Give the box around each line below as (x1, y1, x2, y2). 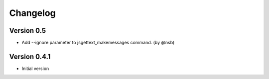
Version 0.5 (9, 26, 46, 35)
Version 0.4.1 (9, 52, 51, 61)
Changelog (9, 7, 56, 18)
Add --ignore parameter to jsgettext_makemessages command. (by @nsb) (21, 40, 175, 46)
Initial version (21, 65, 49, 72)
